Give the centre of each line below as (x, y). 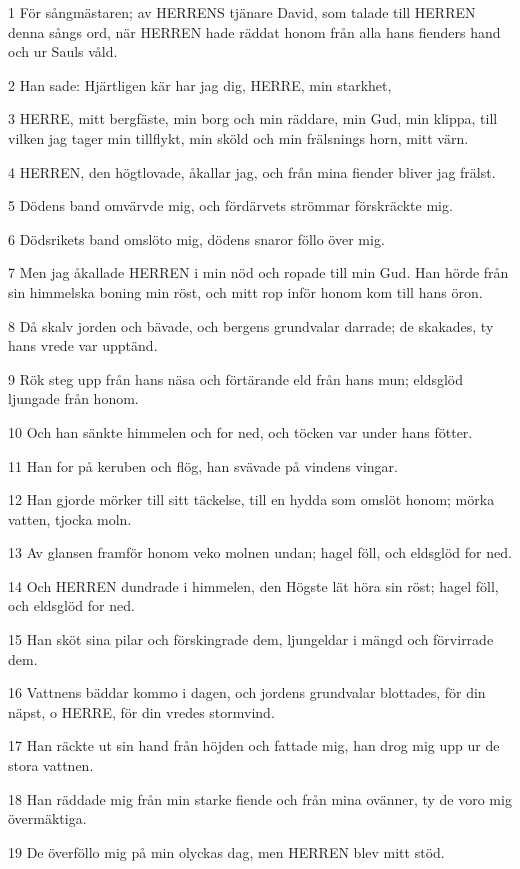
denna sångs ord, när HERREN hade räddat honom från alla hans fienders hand (254, 31)
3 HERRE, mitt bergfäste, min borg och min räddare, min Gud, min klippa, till (253, 118)
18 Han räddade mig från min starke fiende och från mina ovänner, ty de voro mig (260, 798)
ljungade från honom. (73, 398)
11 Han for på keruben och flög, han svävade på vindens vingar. (203, 465)
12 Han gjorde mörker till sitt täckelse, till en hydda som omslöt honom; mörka (251, 499)
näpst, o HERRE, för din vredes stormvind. (141, 711)
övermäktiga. (47, 818)
